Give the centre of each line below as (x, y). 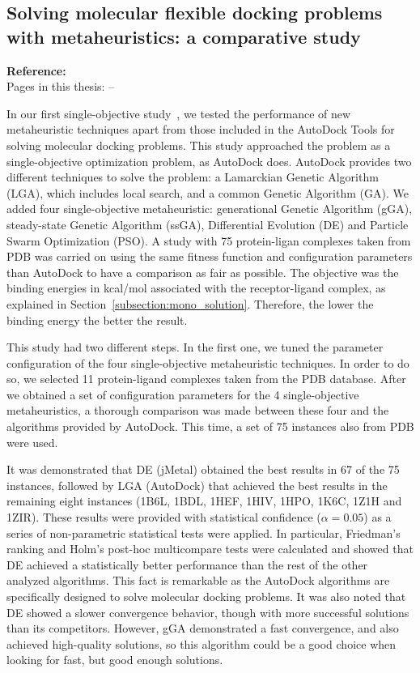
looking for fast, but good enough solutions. (115, 660)
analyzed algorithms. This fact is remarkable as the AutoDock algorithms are (198, 580)
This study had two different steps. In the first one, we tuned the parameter (195, 347)
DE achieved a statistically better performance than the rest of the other (187, 564)
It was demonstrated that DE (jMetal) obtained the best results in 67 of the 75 (203, 469)
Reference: (36, 70)
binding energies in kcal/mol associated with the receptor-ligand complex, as (196, 288)
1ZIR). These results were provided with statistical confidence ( (164, 517)
